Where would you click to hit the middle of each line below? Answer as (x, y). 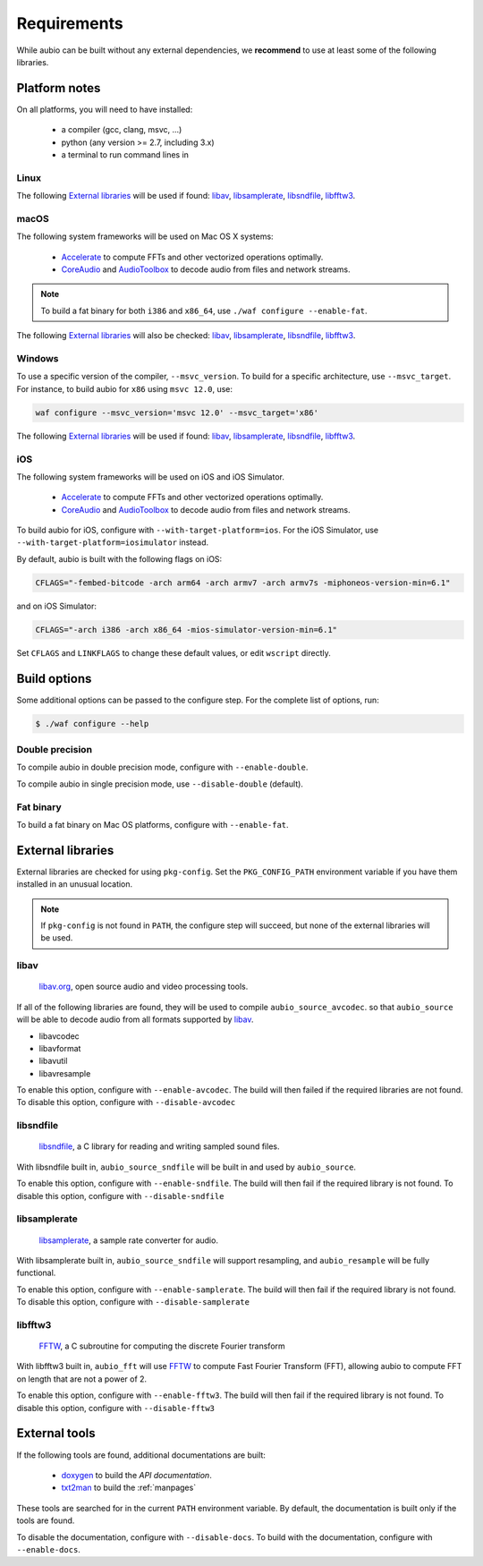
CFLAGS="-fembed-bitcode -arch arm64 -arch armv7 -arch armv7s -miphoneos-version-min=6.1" (243, 583)
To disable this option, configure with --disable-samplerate (133, 1302)
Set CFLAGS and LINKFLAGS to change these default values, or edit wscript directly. (174, 652)
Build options (54, 679)
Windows (38, 359)
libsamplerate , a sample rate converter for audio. (129, 1240)
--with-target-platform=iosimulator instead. (113, 542)
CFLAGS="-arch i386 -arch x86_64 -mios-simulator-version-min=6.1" (186, 630)
